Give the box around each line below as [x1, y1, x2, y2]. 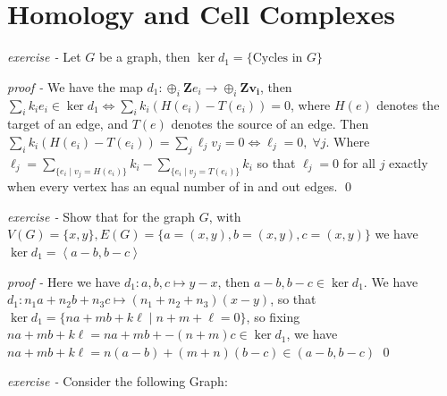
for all [342, 153, 375, 172]
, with [208, 206, 241, 225]
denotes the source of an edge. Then [171, 114, 369, 133]
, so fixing [246, 307, 300, 325]
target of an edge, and [7, 114, 128, 133]
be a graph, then [98, 47, 190, 66]
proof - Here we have [7, 272, 121, 291]
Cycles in [252, 52, 303, 65]
